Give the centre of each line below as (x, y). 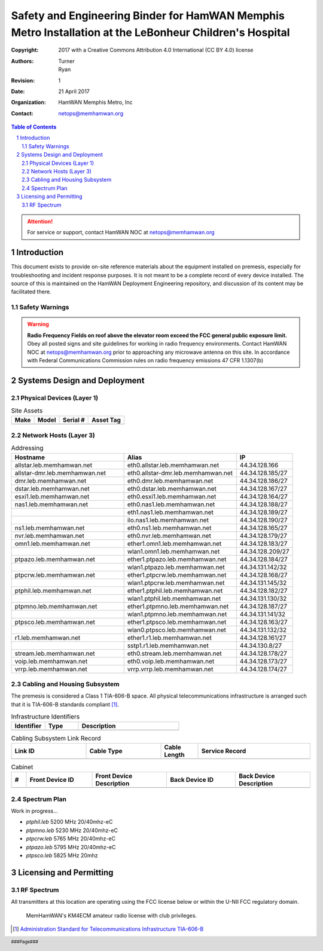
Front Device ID (52, 780)
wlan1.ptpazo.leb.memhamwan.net (176, 567)
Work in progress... (34, 811)
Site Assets (27, 411)
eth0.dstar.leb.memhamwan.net (172, 488)
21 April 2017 (74, 91)
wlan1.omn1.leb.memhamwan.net (173, 551)
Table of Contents (34, 127)
